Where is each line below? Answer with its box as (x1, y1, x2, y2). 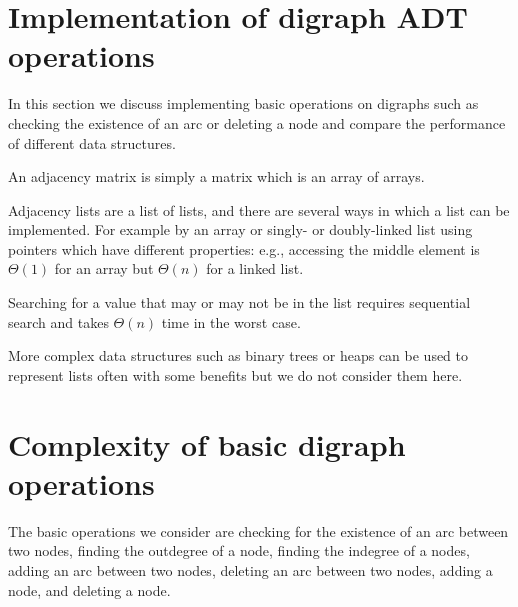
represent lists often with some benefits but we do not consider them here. (8, 364, 463, 385)
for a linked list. (206, 258, 304, 279)
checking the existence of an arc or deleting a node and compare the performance (8, 112, 506, 133)
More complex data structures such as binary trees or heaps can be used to (8, 345, 469, 366)
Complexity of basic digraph (8, 423, 406, 464)
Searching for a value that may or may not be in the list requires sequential (8, 292, 471, 313)
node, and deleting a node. (8, 579, 171, 600)
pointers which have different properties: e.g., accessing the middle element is (8, 238, 480, 259)
